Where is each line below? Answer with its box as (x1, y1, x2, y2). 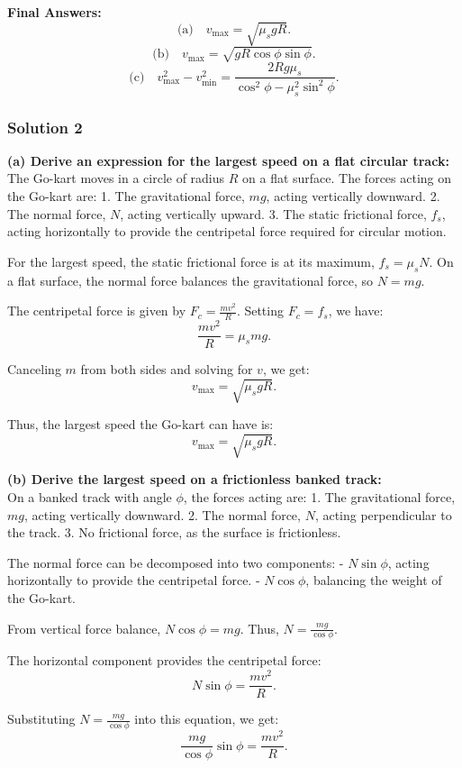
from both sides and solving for (80, 360, 253, 379)
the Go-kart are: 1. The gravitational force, (7, 187, 245, 206)
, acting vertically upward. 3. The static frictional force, (120, 204, 427, 223)
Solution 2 (7, 115, 83, 138)
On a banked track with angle (7, 488, 172, 507)
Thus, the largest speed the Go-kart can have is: (7, 415, 274, 434)
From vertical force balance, (7, 618, 161, 637)
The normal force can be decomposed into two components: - (7, 553, 344, 571)
